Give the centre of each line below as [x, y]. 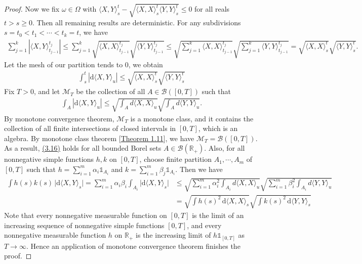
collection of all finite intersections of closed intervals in [90, 128]
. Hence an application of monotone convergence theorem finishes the [133, 246]
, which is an [218, 128]
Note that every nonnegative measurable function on [86, 215]
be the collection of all [111, 91]
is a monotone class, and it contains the [192, 118]
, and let [47, 91]
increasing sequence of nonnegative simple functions [84, 225]
